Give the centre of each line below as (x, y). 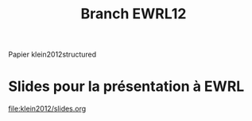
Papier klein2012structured (52, 55)
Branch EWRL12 (134, 14)
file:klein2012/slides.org (47, 109)
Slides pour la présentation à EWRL (126, 86)
